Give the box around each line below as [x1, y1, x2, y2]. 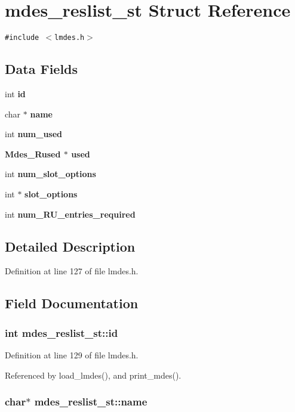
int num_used [5, 128, 63, 140]
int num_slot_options [5, 168, 96, 180]
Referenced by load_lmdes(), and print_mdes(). [5, 368, 182, 381]
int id [5, 87, 26, 100]
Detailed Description [5, 237, 136, 255]
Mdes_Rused [5, 147, 61, 160]
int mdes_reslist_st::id [5, 325, 118, 340]
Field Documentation [5, 294, 139, 312]
